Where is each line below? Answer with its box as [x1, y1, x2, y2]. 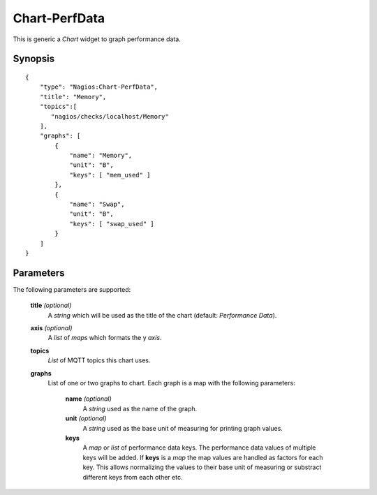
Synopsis [13, 53, 55, 65]
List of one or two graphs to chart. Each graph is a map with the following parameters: [47, 379, 296, 387]
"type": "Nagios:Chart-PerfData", [39, 83, 158, 91]
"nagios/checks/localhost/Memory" [51, 112, 169, 120]
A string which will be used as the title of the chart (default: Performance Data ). [47, 311, 277, 319]
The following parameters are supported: [13, 285, 131, 293]
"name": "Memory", [69, 152, 133, 160]
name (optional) [65, 394, 112, 403]
